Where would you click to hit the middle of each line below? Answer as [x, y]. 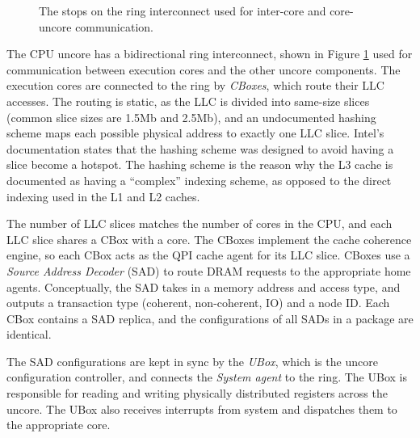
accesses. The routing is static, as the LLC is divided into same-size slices [188, 101]
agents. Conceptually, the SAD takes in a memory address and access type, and [204, 286]
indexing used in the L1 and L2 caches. [103, 196]
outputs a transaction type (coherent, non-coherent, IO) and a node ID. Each [198, 303]
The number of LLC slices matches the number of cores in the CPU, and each [199, 223]
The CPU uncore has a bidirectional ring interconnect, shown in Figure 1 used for [210, 54]
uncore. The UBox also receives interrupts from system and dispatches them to [202, 409]
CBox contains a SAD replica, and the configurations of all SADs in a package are [210, 318]
